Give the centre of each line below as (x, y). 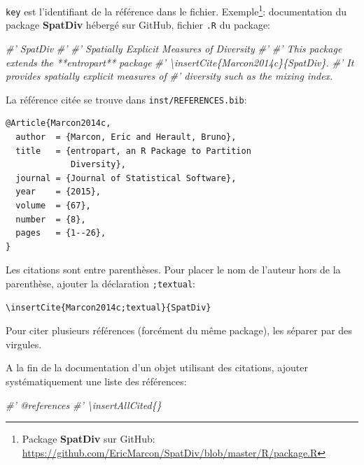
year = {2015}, (58, 192)
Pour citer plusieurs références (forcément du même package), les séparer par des (179, 330)
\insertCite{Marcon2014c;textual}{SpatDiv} (108, 307)
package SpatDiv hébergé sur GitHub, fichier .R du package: (138, 25)
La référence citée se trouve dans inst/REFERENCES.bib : (126, 99)
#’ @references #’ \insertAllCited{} (84, 405)
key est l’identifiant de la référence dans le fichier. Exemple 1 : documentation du (176, 10)
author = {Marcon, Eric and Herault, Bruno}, (126, 137)
